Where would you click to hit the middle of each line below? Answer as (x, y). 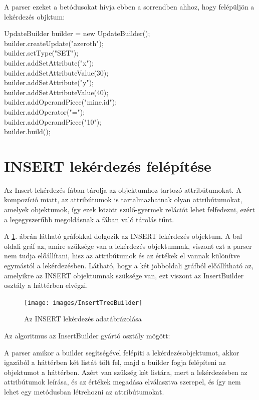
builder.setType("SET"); (41, 53)
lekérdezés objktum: (35, 16)
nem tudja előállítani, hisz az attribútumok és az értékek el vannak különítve (122, 256)
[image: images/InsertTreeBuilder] (83, 303)
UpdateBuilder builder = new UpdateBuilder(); (77, 33)
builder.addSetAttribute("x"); (49, 62)
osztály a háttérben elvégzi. (46, 285)
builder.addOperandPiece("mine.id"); (61, 102)
